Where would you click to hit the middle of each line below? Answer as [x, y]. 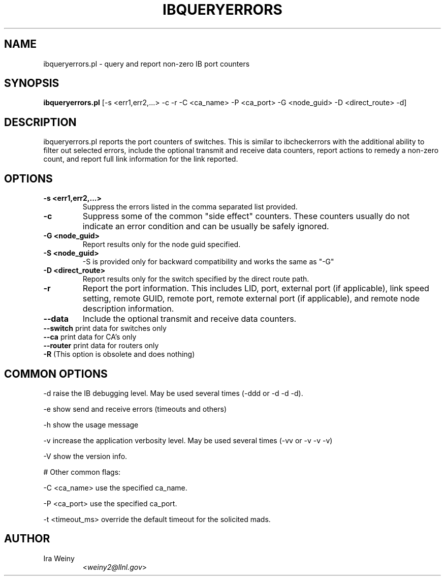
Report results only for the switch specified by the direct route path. [196, 279]
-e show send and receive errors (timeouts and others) [135, 409]
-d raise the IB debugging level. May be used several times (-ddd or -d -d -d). [173, 393]
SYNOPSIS [32, 83]
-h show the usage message [91, 424]
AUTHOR [27, 539]
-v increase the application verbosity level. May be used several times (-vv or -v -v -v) [188, 440]
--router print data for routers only [101, 346]
